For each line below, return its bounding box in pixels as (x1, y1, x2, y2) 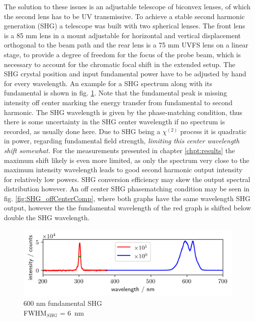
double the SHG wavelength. (4, 212, 90, 223)
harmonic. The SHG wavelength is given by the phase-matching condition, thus (4, 107, 243, 117)
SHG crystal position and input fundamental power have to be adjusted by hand (4, 69, 246, 79)
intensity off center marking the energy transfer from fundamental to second (4, 97, 232, 107)
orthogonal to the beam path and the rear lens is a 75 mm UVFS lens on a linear (4, 40, 249, 50)
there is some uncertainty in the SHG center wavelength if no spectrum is (4, 116, 225, 127)
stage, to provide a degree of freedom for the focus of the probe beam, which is (4, 49, 241, 59)
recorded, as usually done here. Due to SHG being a (4, 126, 160, 136)
